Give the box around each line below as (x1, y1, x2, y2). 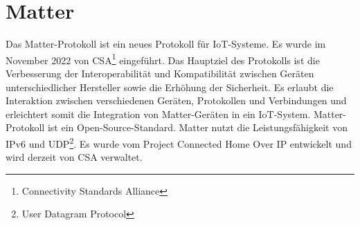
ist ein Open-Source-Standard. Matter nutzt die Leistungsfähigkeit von (47, 120, 348, 135)
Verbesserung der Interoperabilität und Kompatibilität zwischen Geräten (6, 66, 314, 80)
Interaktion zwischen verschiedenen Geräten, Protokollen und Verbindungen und (6, 93, 347, 108)
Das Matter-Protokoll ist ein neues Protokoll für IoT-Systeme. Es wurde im (6, 37, 326, 51)
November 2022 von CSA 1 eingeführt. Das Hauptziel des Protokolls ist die (6, 50, 320, 67)
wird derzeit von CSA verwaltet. (6, 150, 143, 164)
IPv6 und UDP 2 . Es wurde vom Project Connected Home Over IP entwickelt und (6, 134, 352, 150)
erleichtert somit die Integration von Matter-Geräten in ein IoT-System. (6, 106, 311, 121)
